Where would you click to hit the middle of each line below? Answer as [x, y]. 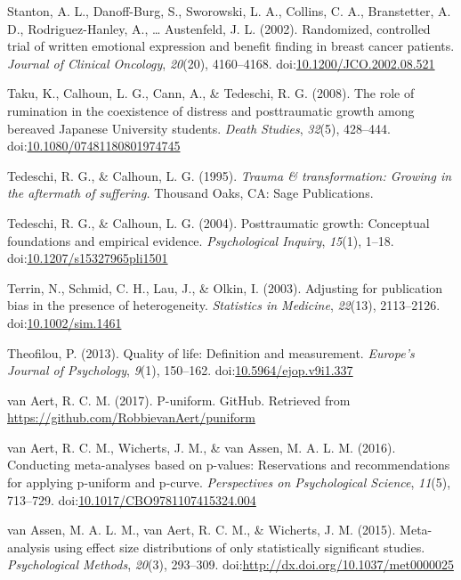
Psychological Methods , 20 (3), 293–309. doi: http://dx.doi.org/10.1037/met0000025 [230, 564]
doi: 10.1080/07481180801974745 [94, 146]
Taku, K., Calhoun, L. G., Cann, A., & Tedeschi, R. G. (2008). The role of [211, 93]
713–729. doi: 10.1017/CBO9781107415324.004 [132, 499]
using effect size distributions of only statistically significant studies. [239, 547]
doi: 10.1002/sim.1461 [65, 322]
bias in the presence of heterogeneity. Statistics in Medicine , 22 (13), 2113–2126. [224, 305]
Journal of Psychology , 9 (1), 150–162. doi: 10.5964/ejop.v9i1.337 [180, 370]
